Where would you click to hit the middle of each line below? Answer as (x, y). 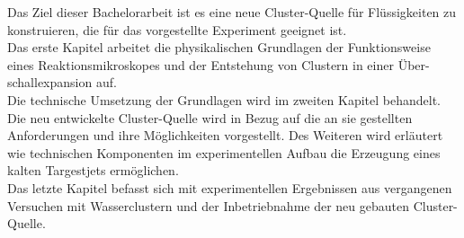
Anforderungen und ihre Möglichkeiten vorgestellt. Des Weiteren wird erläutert (225, 135)
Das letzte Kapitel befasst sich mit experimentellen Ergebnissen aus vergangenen (230, 187)
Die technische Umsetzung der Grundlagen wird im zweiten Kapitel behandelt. (224, 99)
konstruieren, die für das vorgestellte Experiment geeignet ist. (177, 29)
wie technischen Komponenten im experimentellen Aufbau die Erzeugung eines (224, 152)
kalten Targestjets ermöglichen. (93, 170)
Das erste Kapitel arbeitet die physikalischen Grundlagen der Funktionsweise (219, 47)
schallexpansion (50, 82)
